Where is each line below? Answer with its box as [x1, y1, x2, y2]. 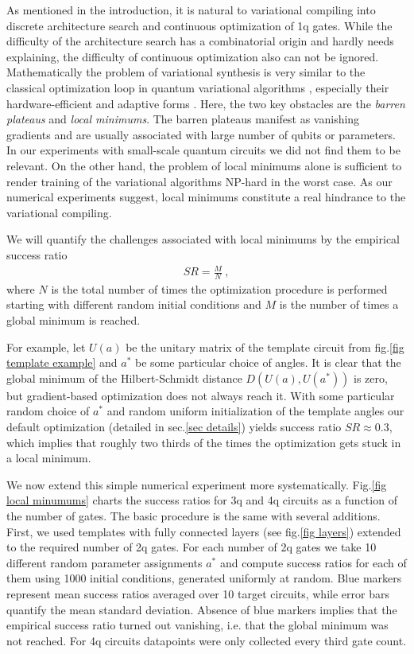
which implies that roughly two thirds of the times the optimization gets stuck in [6, 434, 401, 450]
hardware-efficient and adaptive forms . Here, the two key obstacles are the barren [6, 95, 405, 111]
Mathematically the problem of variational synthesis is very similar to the [6, 64, 366, 80]
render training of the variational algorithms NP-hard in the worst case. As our [6, 173, 393, 189]
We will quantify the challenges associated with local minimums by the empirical [6, 231, 400, 247]
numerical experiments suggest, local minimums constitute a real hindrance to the [6, 189, 406, 205]
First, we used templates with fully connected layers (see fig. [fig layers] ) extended [6, 523, 401, 539]
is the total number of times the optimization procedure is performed [51, 280, 388, 297]
